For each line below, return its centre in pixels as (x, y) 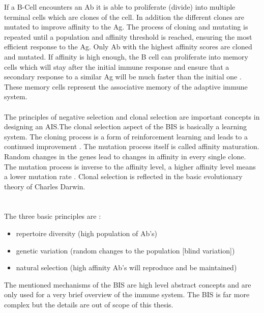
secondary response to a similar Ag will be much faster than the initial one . (123, 77)
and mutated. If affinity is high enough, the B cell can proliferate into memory (126, 56)
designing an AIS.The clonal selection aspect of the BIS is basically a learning (125, 126)
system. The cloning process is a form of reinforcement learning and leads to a (126, 136)
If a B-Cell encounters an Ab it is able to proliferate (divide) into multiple (120, 7)
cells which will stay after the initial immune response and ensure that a (117, 66)
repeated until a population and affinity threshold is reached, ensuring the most (128, 36)
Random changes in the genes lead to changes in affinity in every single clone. (125, 156)
